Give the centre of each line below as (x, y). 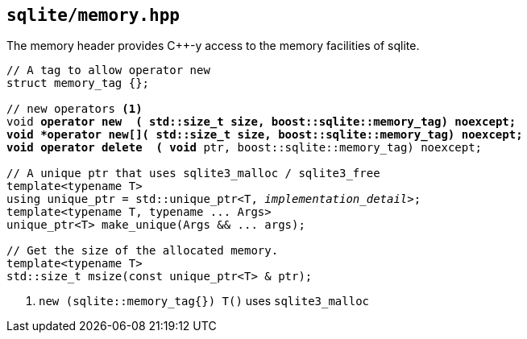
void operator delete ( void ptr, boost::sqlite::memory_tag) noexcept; (245, 148)
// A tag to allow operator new (108, 70)
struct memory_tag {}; (78, 83)
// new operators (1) (75, 109)
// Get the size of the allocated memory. (143, 251)
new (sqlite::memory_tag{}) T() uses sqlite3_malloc (204, 301)
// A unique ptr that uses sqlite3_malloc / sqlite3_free (193, 174)
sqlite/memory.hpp (93, 15)
